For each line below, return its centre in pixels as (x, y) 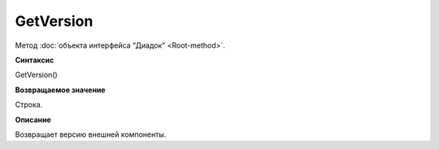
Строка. (29, 104)
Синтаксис (35, 60)
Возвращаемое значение (60, 90)
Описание (33, 119)
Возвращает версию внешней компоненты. (91, 134)
